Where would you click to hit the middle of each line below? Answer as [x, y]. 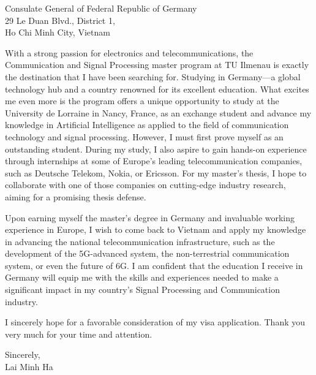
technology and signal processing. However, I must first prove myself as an [144, 136]
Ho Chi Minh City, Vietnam [58, 32]
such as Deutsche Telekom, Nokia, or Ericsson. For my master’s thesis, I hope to [156, 172]
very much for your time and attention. [79, 334]
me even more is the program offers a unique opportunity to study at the [142, 101]
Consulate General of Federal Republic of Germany [101, 8]
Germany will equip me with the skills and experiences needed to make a [142, 277]
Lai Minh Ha [29, 367]
